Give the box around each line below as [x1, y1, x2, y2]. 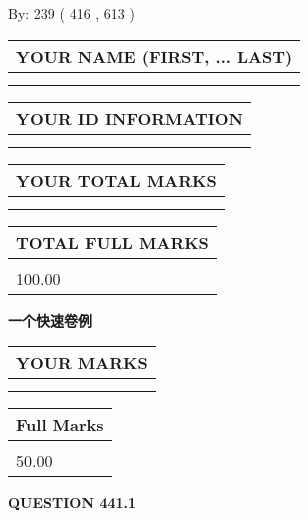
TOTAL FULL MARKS [16, 230, 209, 254]
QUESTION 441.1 [8, 492, 137, 513]
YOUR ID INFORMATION [16, 106, 243, 130]
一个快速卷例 [8, 309, 92, 330]
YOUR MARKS [16, 351, 148, 375]
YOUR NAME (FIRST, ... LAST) [16, 44, 293, 68]
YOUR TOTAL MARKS [16, 168, 217, 192]
